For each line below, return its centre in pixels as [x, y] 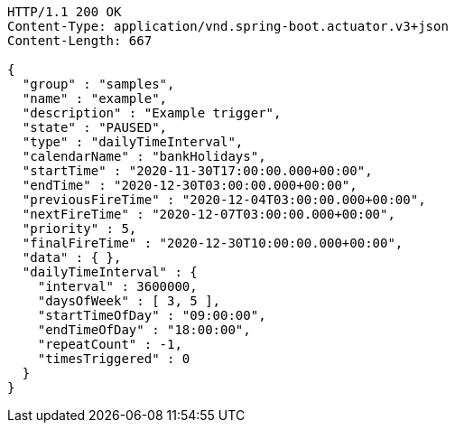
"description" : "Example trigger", [152, 113]
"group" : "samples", [98, 84]
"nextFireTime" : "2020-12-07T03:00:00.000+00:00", [209, 214]
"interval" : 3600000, [117, 286]
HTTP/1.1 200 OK [65, 12]
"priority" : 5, [79, 229]
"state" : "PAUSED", [95, 127]
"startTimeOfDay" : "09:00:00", [152, 315]
